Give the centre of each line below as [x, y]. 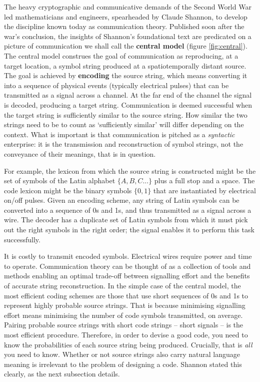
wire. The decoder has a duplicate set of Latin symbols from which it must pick [126, 220]
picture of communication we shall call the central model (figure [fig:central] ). [126, 46]
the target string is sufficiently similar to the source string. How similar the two [126, 114]
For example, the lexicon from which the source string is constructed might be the [130, 170]
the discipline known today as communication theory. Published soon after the [124, 26]
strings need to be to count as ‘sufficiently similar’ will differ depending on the [124, 124]
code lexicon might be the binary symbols [68, 190]
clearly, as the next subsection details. [62, 374]
